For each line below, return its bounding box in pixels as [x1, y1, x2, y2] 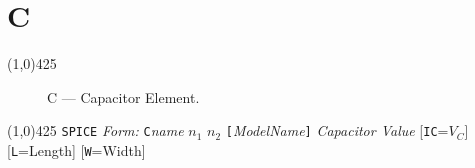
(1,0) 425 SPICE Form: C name [7, 120, 184, 141]
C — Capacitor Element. [47, 86, 200, 107]
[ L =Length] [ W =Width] [7, 139, 146, 160]
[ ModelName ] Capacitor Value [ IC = [225, 120, 449, 141]
